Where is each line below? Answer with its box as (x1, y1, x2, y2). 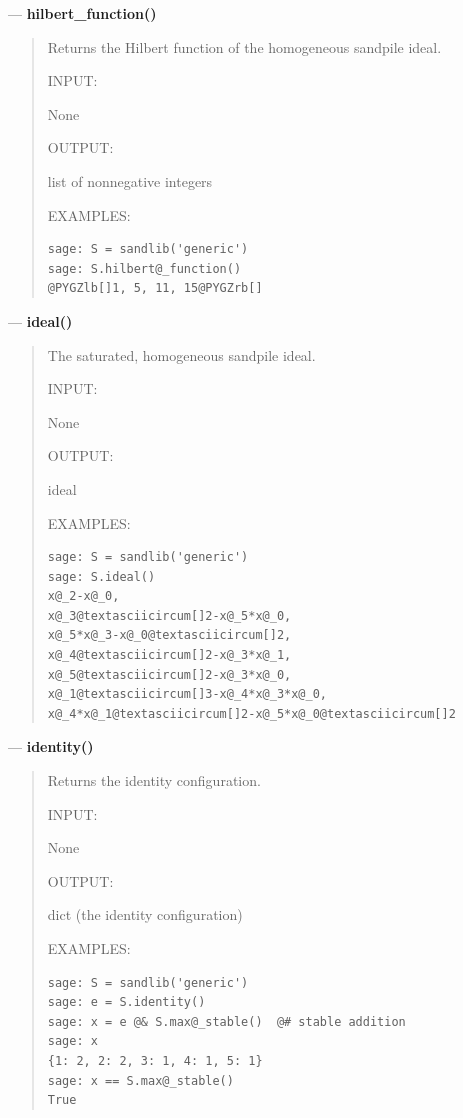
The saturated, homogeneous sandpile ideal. (47, 344, 316, 365)
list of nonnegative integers (47, 170, 213, 191)
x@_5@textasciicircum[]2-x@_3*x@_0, (47, 667, 292, 682)
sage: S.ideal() (47, 569, 156, 584)
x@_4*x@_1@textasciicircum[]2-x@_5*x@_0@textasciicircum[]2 (47, 706, 456, 721)
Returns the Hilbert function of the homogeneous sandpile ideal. (47, 36, 442, 57)
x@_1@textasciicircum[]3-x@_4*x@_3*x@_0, (47, 687, 327, 702)
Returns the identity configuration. (47, 770, 261, 791)
